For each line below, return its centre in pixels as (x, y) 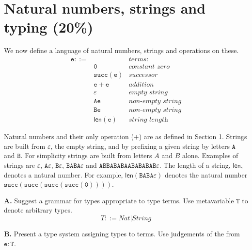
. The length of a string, (195, 165)
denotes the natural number (206, 174)
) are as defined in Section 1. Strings (193, 136)
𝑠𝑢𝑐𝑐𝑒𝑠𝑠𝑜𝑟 (143, 75)
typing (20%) (49, 27)
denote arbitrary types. (38, 210)
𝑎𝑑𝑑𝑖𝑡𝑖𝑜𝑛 (141, 85)
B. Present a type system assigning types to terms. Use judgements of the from (122, 233)
